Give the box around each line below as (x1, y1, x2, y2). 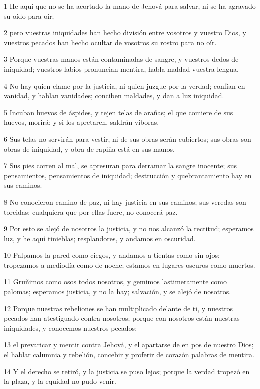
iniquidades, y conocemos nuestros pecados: (4, 322, 137, 333)
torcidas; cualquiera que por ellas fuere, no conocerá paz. (4, 206, 178, 217)
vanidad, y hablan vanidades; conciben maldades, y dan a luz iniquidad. (4, 90, 224, 101)
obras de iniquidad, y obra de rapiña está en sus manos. (4, 143, 175, 154)
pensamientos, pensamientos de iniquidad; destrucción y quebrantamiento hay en (4, 170, 252, 180)
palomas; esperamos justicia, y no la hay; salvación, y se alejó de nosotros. (4, 286, 231, 297)
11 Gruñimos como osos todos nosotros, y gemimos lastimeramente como (4, 276, 227, 287)
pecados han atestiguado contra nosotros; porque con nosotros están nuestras (4, 313, 240, 323)
